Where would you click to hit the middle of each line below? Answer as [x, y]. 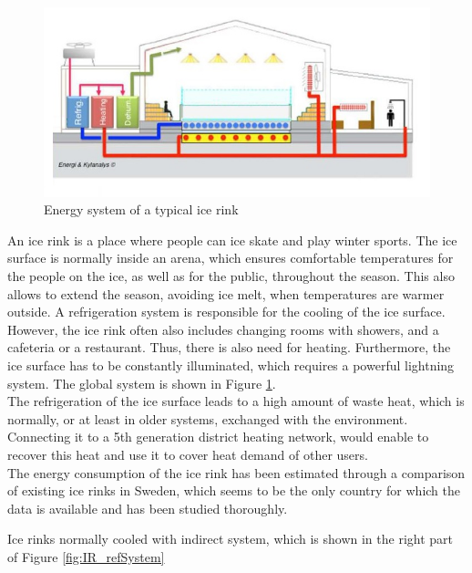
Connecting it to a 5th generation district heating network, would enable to [218, 437]
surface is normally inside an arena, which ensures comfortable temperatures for [231, 258]
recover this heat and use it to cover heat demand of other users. [188, 455]
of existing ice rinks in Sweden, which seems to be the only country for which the [234, 490]
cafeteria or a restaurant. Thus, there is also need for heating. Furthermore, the [229, 347]
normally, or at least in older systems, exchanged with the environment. [208, 418]
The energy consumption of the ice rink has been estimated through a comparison [236, 472]
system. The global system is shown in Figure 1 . [142, 383]
